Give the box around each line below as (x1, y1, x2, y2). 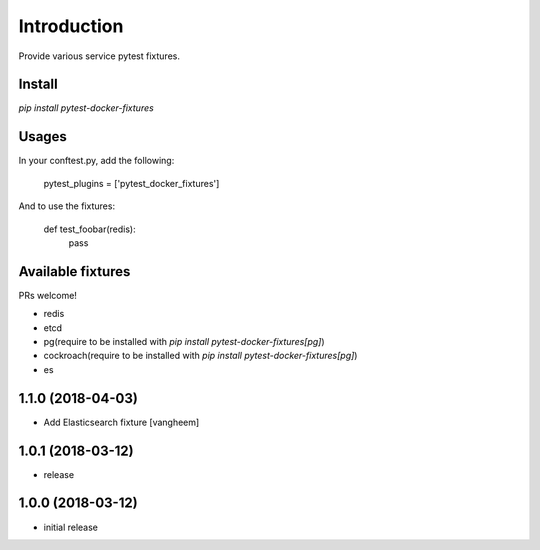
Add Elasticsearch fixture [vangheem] (43, 416, 200, 428)
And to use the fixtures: (18, 200, 115, 212)
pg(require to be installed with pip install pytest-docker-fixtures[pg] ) (43, 336, 325, 347)
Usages (18, 128, 67, 145)
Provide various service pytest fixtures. (18, 50, 180, 62)
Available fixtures (18, 263, 131, 280)
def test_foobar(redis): (43, 223, 137, 235)
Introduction (18, 15, 124, 37)
